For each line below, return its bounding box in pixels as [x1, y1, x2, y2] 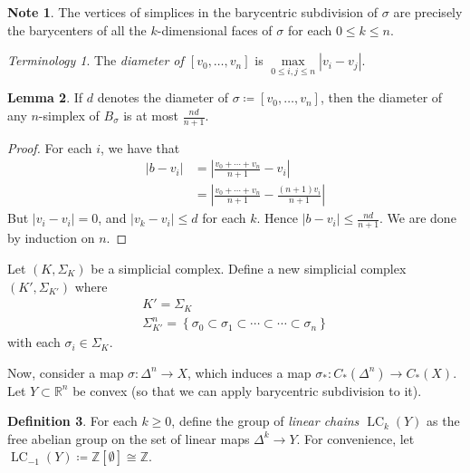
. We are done [379, 208, 456, 227]
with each [7, 333, 61, 352]
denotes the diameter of [97, 88, 229, 107]
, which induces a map [187, 362, 312, 381]
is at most [123, 106, 178, 124]
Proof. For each [7, 138, 92, 157]
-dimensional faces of [157, 20, 273, 39]
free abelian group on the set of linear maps [7, 429, 250, 448]
